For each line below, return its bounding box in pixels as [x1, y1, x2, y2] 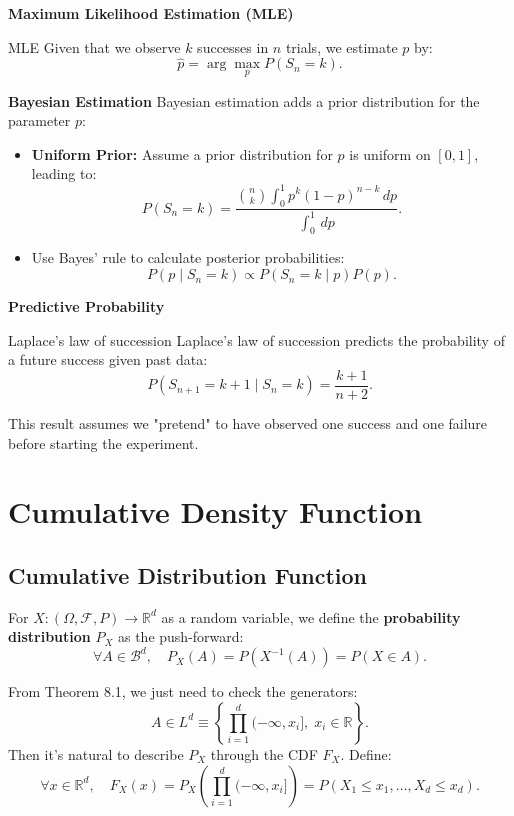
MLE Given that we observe [8, 36, 181, 57]
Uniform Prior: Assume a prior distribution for [31, 143, 333, 164]
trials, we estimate [285, 36, 398, 57]
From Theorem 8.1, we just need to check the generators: [8, 681, 358, 702]
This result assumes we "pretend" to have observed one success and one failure [8, 412, 488, 433]
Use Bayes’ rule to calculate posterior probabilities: [31, 247, 345, 268]
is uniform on [349, 143, 431, 164]
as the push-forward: [117, 626, 244, 647]
